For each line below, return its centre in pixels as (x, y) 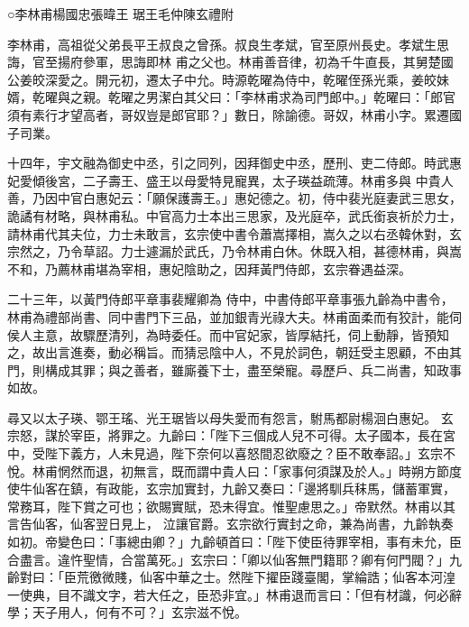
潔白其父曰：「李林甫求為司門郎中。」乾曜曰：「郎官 (307, 97)
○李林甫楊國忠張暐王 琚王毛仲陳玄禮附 (121, 14)
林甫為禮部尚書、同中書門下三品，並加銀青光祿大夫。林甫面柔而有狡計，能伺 (234, 316)
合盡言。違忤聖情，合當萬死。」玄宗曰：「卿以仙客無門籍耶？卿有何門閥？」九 (234, 559)
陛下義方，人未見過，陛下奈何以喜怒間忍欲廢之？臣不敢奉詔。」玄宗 (244, 453)
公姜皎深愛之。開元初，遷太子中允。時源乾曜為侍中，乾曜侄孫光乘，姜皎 (222, 79)
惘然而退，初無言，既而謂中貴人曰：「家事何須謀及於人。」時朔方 (247, 470)
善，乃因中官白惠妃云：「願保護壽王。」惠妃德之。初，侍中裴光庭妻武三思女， (234, 198)
